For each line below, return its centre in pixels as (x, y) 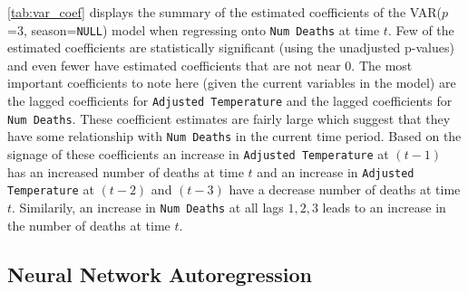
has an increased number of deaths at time (126, 171)
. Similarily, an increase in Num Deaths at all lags (148, 207)
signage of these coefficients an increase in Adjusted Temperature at (198, 154)
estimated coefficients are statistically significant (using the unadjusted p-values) (231, 47)
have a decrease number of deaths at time (345, 189)
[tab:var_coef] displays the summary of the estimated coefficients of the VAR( (224, 12)
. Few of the (421, 29)
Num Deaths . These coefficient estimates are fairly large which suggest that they (229, 118)
